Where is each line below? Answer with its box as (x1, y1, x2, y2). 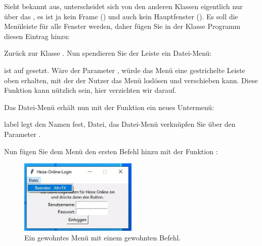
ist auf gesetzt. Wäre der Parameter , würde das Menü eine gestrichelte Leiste (4, 64, 245, 75)
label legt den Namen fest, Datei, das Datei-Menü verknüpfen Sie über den (4, 119, 236, 129)
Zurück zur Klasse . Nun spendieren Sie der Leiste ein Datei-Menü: (4, 48, 212, 58)
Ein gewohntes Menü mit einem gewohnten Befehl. (24, 232, 181, 243)
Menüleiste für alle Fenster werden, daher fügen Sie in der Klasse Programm (4, 21, 241, 31)
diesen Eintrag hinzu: (4, 30, 70, 41)
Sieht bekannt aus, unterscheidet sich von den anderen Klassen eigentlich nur (4, 1, 243, 11)
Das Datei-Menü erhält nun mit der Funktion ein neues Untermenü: (4, 101, 214, 112)
